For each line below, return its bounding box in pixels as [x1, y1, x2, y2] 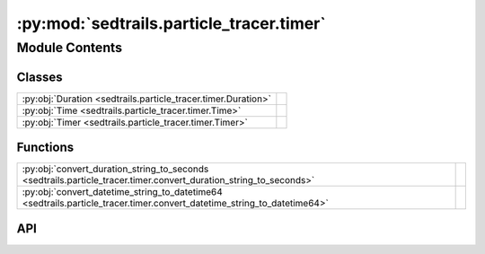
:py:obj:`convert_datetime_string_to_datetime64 [22, 186, 224, 198]
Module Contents [16, 39, 123, 56]
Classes [16, 69, 63, 84]
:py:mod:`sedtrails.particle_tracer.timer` [16, 13, 327, 33]
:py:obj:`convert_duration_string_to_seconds [22, 162, 209, 175]
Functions [16, 140, 75, 155]
